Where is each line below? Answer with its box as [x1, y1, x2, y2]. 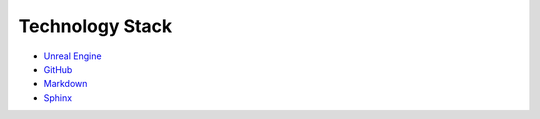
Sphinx [43, 91, 73, 104]
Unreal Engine [43, 50, 102, 62]
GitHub [43, 63, 73, 75]
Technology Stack [18, 15, 173, 37]
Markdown [43, 78, 88, 90]
